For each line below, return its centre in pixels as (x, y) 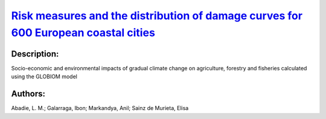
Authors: (28, 94)
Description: (35, 54)
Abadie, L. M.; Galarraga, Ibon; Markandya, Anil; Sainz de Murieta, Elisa (100, 108)
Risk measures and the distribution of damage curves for (157, 16)
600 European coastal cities (83, 32)
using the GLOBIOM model (44, 77)
